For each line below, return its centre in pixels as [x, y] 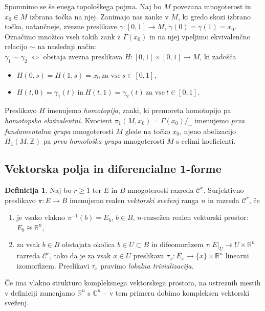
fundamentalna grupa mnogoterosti [59, 131]
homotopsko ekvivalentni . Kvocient [58, 120]
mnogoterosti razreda [161, 190]
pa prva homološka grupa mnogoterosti [104, 141]
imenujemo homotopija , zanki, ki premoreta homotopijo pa [139, 110]
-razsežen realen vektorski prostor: [195, 217]
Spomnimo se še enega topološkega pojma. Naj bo [83, 6]
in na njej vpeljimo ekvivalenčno [200, 36]
